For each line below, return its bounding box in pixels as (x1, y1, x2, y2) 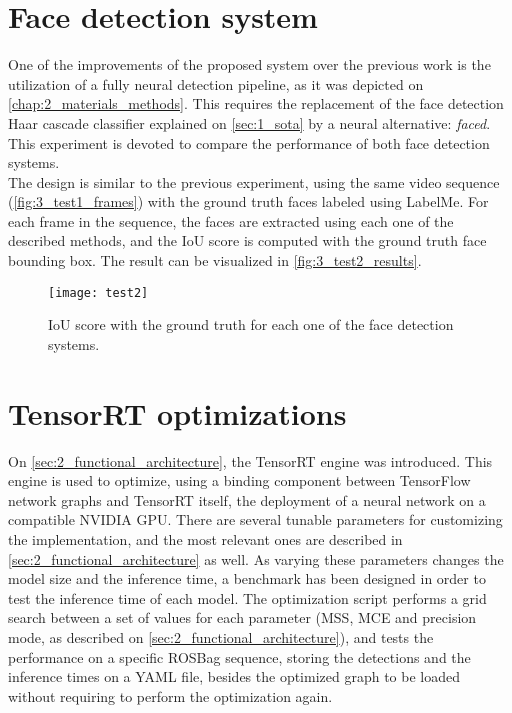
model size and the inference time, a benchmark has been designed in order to (8, 568, 486, 589)
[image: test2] (48, 285, 149, 300)
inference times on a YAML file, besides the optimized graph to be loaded (8, 666, 460, 687)
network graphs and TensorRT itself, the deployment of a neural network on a (8, 489, 486, 510)
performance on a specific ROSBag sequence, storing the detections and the (8, 646, 471, 667)
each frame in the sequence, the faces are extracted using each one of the (8, 210, 454, 231)
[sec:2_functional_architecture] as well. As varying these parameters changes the (8, 548, 504, 569)
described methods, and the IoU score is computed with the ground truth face (8, 230, 487, 251)
